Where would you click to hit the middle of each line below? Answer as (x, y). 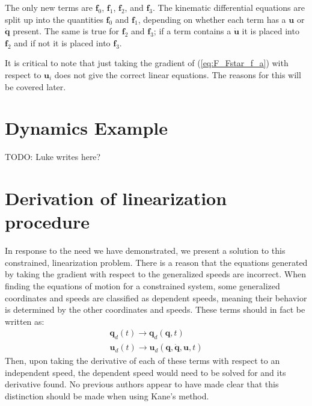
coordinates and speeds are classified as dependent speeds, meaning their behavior (156, 297)
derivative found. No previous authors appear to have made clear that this (142, 384)
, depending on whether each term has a (212, 19)
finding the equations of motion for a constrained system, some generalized (142, 285)
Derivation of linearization (116, 198)
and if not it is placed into (62, 42)
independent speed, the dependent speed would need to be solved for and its (145, 372)
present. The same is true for (66, 31)
